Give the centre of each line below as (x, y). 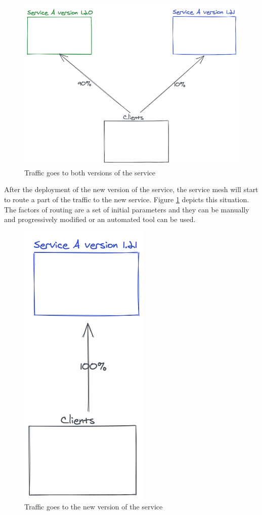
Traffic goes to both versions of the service (90, 172)
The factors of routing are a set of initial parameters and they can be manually (127, 209)
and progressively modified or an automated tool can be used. (100, 219)
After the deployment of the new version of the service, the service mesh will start (131, 189)
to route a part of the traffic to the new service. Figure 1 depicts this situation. (127, 199)
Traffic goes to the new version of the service (94, 507)
